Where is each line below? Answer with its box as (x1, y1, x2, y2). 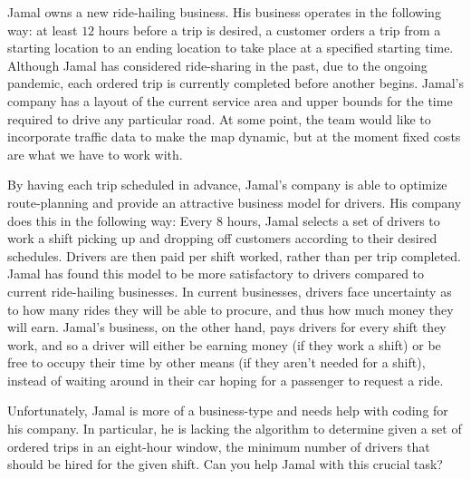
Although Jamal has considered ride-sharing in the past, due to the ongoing (7, 55, 428, 74)
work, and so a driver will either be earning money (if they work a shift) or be (7, 335, 441, 354)
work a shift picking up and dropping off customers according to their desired (7, 229, 437, 248)
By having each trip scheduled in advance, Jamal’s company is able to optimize (7, 175, 447, 194)
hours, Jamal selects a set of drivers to (226, 210, 440, 230)
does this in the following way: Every (7, 210, 213, 230)
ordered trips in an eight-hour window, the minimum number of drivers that (7, 436, 430, 455)
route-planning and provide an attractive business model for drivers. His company (7, 192, 462, 211)
